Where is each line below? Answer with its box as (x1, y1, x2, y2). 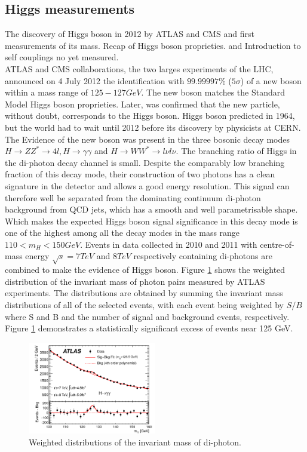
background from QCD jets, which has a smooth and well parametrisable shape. (5, 203, 298, 216)
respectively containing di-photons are (133, 250, 272, 262)
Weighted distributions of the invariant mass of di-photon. (29, 435, 241, 448)
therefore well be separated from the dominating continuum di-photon (5, 191, 261, 204)
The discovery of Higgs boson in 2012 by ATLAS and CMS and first (5, 27, 254, 40)
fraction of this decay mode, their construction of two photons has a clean (5, 168, 275, 180)
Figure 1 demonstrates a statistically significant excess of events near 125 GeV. (5, 322, 293, 334)
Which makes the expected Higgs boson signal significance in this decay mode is (5, 214, 298, 227)
